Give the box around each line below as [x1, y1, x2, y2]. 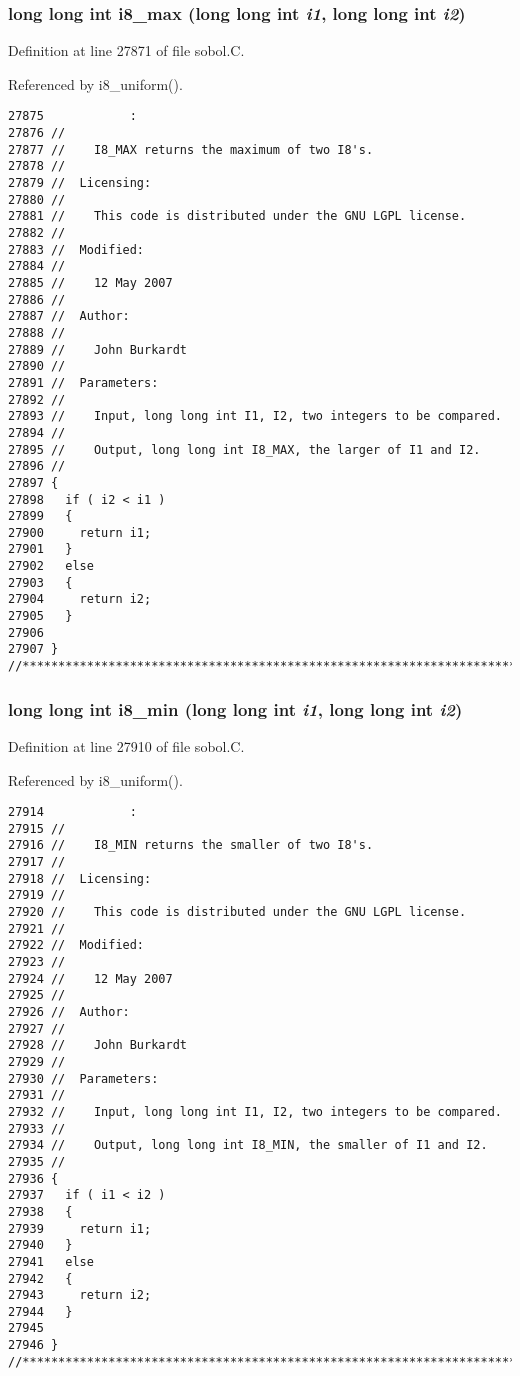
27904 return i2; [8, 592, 152, 607]
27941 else [8, 1254, 94, 1269]
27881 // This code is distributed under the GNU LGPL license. [8, 209, 467, 224]
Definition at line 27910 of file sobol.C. [8, 735, 245, 756]
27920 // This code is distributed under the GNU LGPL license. [8, 905, 467, 920]
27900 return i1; [8, 525, 152, 540]
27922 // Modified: [8, 938, 145, 953]
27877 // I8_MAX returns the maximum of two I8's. [8, 142, 374, 157]
